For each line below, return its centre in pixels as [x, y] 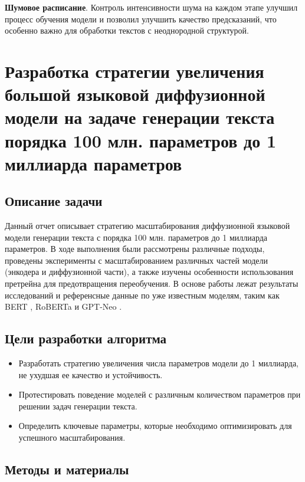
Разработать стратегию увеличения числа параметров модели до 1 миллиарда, [159, 363]
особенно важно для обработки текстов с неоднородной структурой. [127, 30]
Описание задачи [54, 201]
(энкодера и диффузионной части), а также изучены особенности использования [149, 272]
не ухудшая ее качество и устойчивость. [91, 374]
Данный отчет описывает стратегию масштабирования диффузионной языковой [147, 226]
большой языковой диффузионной [135, 94]
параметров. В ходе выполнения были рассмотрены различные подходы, [135, 249]
